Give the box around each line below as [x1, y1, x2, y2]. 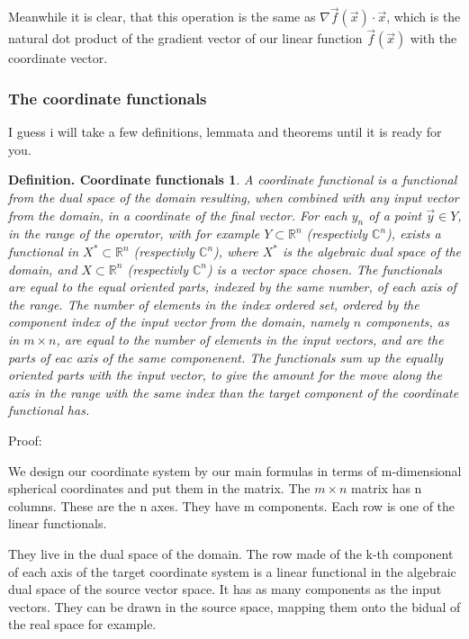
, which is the [386, 7, 461, 26]
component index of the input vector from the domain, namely [8, 312, 349, 331]
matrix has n [351, 479, 422, 498]
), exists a [386, 224, 441, 243]
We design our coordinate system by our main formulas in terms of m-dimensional [8, 461, 462, 480]
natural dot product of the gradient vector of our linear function [8, 29, 363, 48]
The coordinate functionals [8, 86, 207, 109]
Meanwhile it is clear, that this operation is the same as [8, 7, 316, 26]
